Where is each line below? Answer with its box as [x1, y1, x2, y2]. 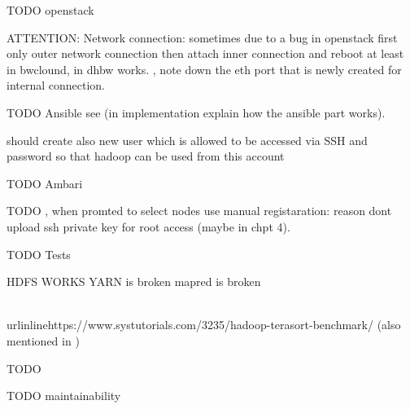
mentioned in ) [7, 332, 80, 349]
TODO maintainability [7, 387, 121, 404]
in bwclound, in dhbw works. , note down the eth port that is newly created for [7, 60, 402, 77]
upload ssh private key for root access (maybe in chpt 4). [7, 218, 290, 235]
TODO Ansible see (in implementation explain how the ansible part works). [7, 103, 386, 121]
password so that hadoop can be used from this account [7, 147, 285, 165]
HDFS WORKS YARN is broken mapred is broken [7, 273, 261, 290]
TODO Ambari [7, 174, 83, 191]
